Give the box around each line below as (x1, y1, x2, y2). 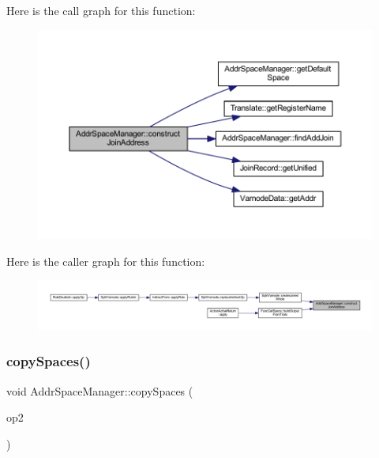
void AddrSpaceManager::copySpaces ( (6, 382, 193, 399)
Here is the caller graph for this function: (6, 252, 205, 269)
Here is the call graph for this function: (6, 2, 196, 18)
